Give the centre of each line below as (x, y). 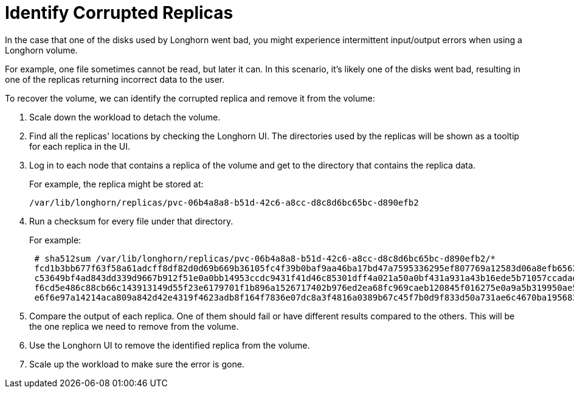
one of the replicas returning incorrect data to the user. (115, 79)
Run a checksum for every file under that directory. (131, 221)
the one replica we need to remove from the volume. (134, 326)
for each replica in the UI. (80, 146)
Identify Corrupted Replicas (119, 13)
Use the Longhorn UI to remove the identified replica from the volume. (170, 345)
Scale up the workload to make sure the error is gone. (137, 364)
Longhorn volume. (41, 50)
